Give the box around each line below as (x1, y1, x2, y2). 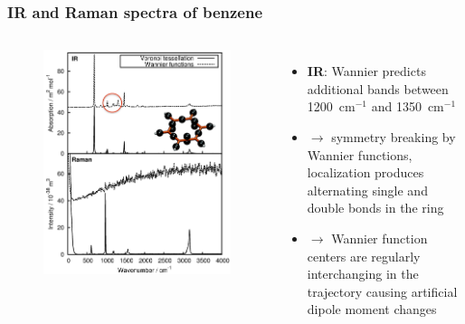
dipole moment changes (307, 300, 437, 319)
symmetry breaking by (331, 128, 456, 146)
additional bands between (307, 79, 449, 98)
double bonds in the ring (307, 198, 444, 217)
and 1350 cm (371, 97, 444, 116)
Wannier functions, (307, 145, 413, 164)
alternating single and (307, 180, 428, 199)
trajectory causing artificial (307, 281, 458, 300)
